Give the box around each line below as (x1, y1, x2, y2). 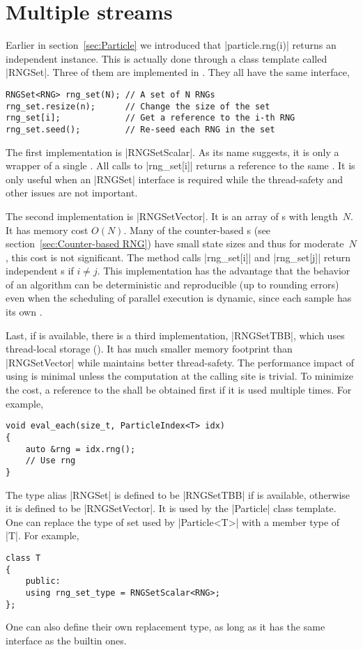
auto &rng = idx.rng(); (25, 444, 136, 454)
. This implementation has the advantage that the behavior (97, 263, 350, 278)
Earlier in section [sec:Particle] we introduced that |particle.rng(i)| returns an (6, 38, 337, 52)
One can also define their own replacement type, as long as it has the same (6, 619, 325, 634)
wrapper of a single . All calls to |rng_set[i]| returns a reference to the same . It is (6, 158, 355, 173)
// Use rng (25, 456, 76, 466)
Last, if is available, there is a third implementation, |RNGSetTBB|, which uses (6, 327, 345, 342)
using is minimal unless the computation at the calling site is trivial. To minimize (6, 369, 354, 383)
